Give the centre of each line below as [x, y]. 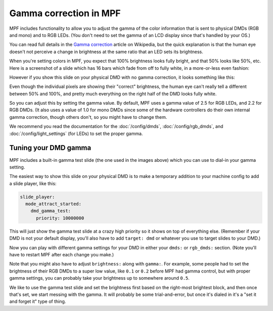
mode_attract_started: [54, 204]
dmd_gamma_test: [51, 211]
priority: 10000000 [60, 218]
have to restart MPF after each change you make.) [62, 255]
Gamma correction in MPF [65, 13]
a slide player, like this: [33, 183]
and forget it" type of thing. [38, 301]
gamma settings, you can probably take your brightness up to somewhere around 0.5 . [99, 278]
